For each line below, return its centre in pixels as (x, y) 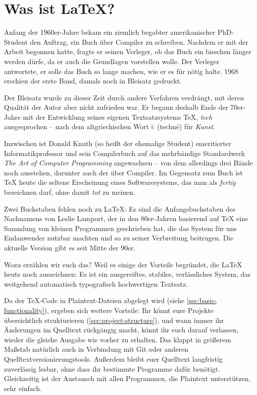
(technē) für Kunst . (186, 126)
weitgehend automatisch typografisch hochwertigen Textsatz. (96, 283)
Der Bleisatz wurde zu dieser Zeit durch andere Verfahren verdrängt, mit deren (124, 97)
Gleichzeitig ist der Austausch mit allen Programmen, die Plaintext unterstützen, (127, 378)
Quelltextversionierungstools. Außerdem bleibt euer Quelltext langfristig (113, 358)
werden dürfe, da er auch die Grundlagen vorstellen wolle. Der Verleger (112, 61)
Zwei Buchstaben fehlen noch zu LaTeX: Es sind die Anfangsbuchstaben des (120, 208)
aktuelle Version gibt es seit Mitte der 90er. (70, 247)
